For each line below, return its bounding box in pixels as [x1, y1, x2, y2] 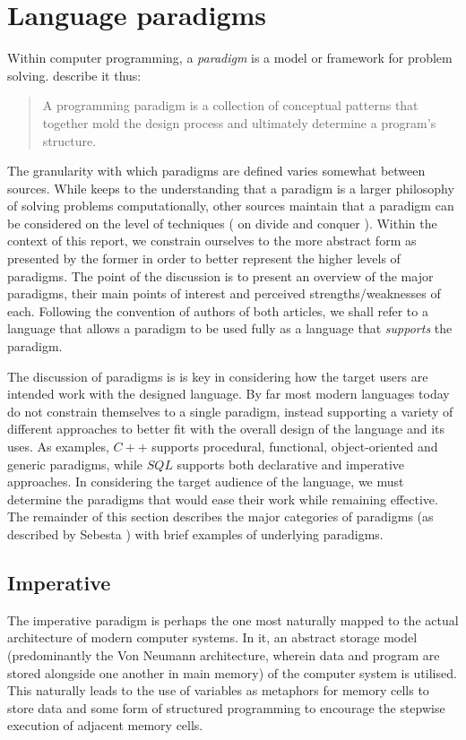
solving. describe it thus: [7, 65, 142, 84]
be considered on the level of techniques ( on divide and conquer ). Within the [7, 213, 437, 232]
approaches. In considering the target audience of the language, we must [7, 472, 404, 491]
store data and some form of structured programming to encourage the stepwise [7, 698, 445, 717]
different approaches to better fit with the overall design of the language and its [7, 419, 445, 438]
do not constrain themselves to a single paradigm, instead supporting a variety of [7, 401, 453, 420]
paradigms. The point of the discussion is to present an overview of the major [7, 266, 434, 285]
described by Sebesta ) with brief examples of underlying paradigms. [7, 524, 384, 543]
